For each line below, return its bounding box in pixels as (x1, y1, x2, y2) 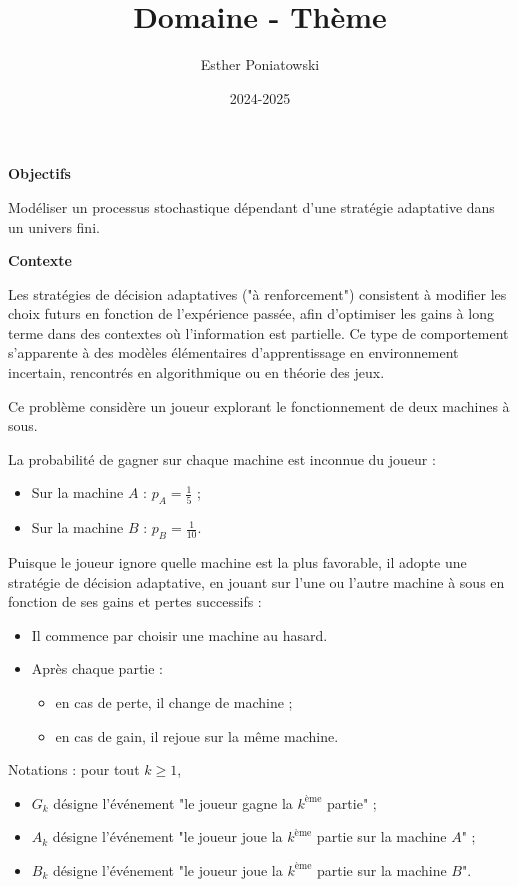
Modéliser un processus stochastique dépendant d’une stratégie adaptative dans (8, 196, 495, 217)
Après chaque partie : (31, 658, 164, 679)
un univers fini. (8, 216, 100, 237)
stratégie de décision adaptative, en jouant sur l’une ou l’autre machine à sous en (8, 571, 505, 592)
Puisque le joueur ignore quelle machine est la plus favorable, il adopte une (8, 552, 467, 573)
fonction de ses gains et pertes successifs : (8, 591, 262, 612)
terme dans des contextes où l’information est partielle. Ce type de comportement (8, 322, 509, 343)
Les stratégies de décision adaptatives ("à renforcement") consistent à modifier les (8, 283, 507, 304)
